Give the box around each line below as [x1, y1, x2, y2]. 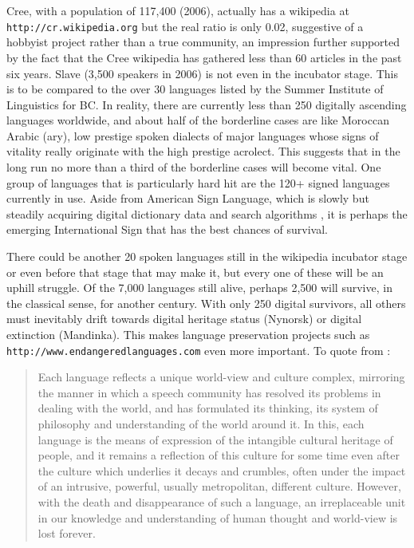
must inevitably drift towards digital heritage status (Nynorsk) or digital [6, 310, 362, 327]
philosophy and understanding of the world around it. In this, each [37, 416, 365, 432]
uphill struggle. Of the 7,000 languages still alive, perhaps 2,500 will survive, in [6, 279, 392, 296]
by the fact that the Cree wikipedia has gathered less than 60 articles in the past [6, 49, 402, 65]
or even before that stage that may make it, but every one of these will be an [6, 263, 384, 280]
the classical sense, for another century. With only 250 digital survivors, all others [6, 294, 406, 311]
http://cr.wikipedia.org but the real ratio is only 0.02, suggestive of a [6, 18, 364, 34]
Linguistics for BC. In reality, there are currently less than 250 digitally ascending [6, 96, 407, 112]
